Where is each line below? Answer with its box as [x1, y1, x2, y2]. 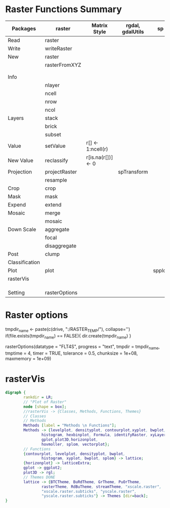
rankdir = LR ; [23, 395, 53, 400]
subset [45, 131, 62, 138]
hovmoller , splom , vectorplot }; [41, 442, 110, 447]
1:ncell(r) [86, 145, 108, 152]
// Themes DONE [23, 475, 56, 480]
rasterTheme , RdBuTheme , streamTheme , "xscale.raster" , [41, 484, 162, 489]
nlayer [45, 81, 60, 89]
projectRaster [45, 168, 77, 175]
